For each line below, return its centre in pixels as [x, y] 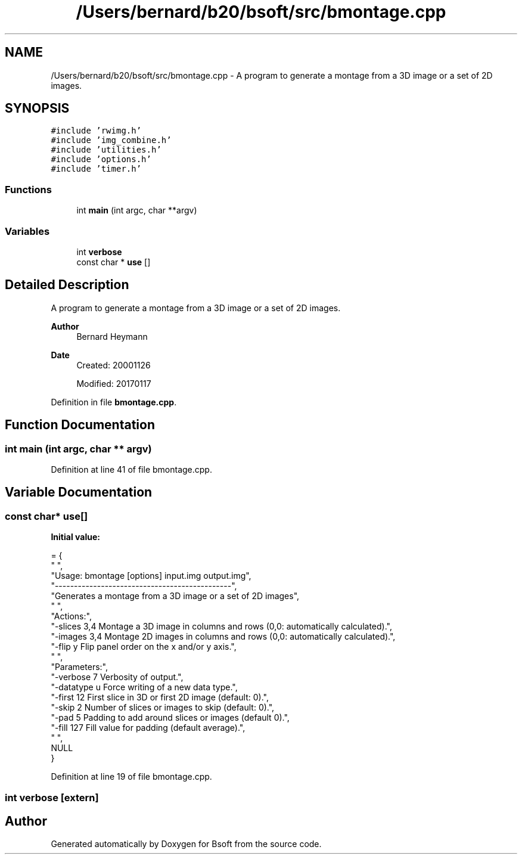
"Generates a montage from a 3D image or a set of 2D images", [175, 596]
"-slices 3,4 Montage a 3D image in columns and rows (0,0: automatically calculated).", [221, 627]
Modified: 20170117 [114, 383]
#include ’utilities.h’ [106, 150]
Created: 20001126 [114, 365]
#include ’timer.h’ [96, 169]
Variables [27, 231]
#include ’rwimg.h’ [96, 131]
